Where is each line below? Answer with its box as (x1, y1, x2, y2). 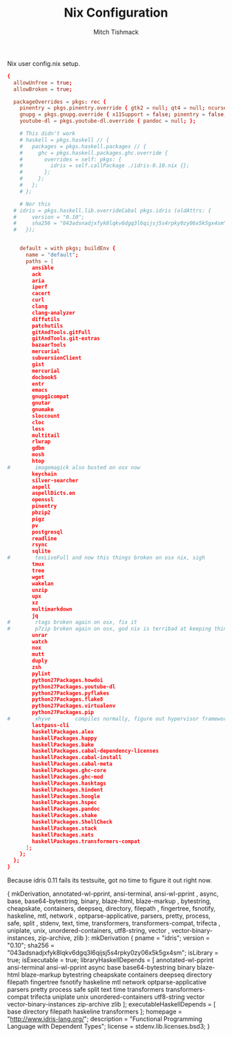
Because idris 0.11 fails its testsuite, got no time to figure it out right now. (7, 876, 212, 885)
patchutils (32, 322, 64, 329)
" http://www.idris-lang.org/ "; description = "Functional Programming (7, 1015, 202, 1023)
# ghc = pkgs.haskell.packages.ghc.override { (19, 149, 168, 157)
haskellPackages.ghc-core (32, 767, 107, 774)
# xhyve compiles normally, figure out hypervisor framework (7, 715, 230, 722)
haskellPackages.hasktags (32, 780, 107, 787)
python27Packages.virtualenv (32, 702, 116, 710)
